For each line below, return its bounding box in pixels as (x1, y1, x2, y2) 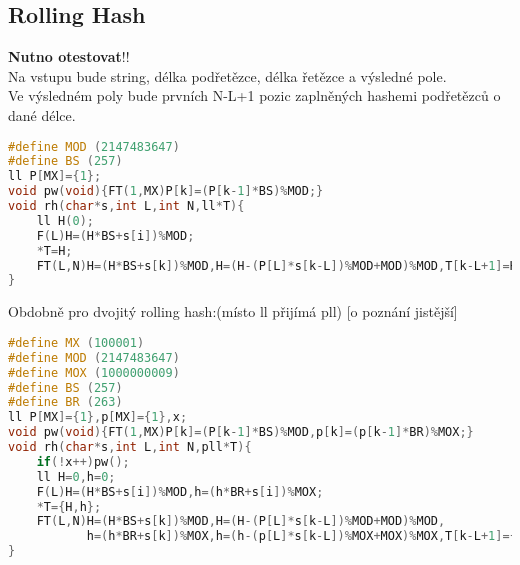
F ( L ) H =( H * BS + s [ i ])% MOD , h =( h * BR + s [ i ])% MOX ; (36, 484, 324, 499)
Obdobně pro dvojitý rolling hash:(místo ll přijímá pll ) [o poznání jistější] (8, 301, 458, 322)
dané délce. (8, 104, 76, 125)
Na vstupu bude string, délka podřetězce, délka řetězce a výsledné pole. (8, 65, 447, 86)
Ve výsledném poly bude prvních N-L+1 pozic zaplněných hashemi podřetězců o (8, 85, 501, 106)
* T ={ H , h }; (36, 499, 102, 514)
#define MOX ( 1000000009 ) (8, 365, 180, 380)
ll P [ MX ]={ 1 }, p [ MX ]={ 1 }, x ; (8, 410, 188, 425)
